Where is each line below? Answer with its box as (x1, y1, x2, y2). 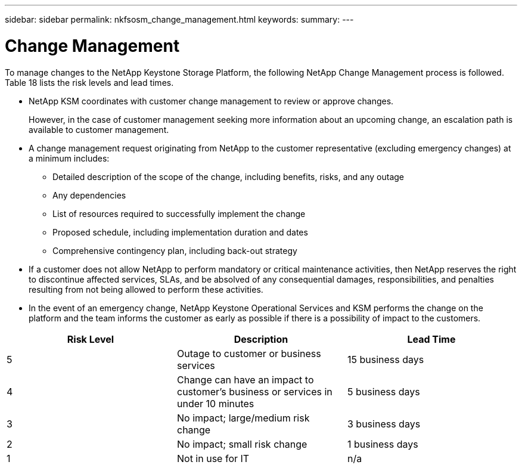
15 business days (347, 353, 424, 365)
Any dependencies (52, 190, 126, 200)
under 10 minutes (176, 397, 254, 410)
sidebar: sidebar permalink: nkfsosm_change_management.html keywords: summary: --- (5, 14, 354, 24)
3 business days (347, 417, 421, 430)
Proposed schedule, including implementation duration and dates (52, 227, 308, 237)
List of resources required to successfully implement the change (52, 208, 306, 219)
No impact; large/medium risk (176, 411, 310, 424)
